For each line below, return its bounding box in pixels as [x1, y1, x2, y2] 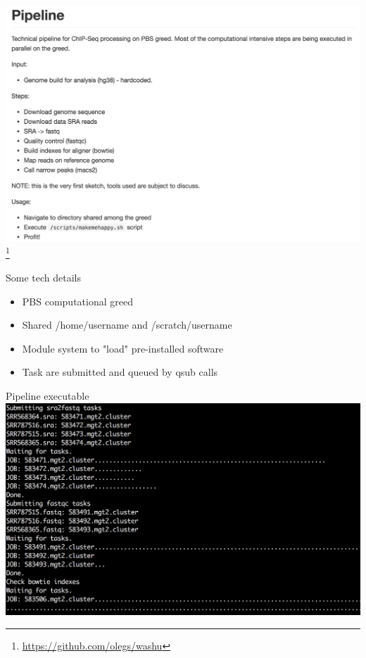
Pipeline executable [6, 388, 89, 403]
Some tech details [6, 270, 82, 285]
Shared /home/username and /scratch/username [22, 317, 232, 332]
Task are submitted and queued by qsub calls [22, 365, 218, 379]
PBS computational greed [22, 293, 133, 308]
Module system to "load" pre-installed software [22, 341, 224, 355]
